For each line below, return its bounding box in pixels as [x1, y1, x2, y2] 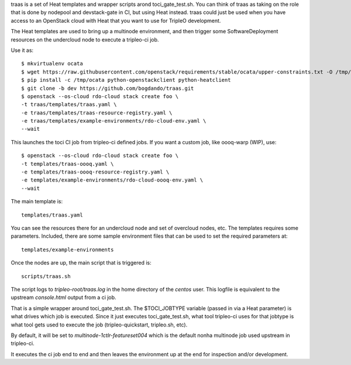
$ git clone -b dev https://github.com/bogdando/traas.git [21, 85, 194, 92]
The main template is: [11, 198, 63, 205]
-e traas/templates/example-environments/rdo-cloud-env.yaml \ [21, 117, 207, 124]
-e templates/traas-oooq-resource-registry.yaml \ [21, 169, 170, 175]
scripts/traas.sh [21, 273, 71, 280]
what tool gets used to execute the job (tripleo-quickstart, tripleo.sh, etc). [11, 321, 188, 328]
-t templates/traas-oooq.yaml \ [21, 161, 114, 167]
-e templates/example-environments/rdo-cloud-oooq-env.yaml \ [21, 177, 204, 183]
